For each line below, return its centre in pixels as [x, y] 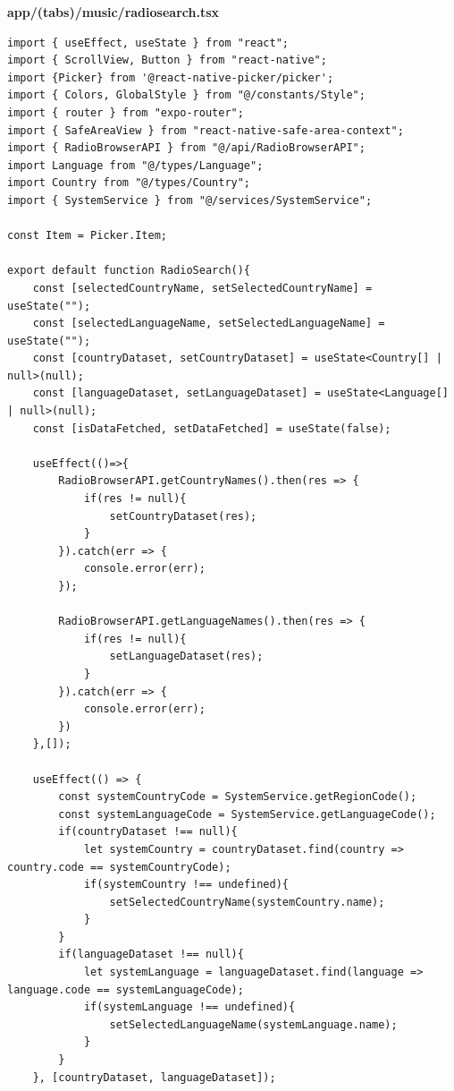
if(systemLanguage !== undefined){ [189, 1007]
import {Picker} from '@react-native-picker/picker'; [171, 77]
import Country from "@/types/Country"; [129, 183]
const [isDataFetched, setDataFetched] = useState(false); [212, 428]
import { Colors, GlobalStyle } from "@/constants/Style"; [186, 95]
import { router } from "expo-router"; [126, 112]
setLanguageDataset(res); [186, 656]
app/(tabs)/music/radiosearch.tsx [113, 12]
